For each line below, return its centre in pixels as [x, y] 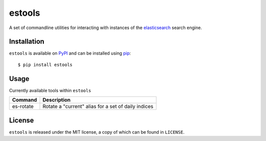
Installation [27, 42]
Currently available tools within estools [50, 90]
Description [57, 100]
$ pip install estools [45, 65]
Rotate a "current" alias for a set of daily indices [98, 106]
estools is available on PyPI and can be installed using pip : [70, 53]
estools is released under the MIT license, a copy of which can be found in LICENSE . [97, 132]
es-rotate [23, 106]
